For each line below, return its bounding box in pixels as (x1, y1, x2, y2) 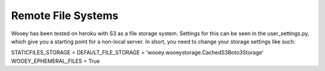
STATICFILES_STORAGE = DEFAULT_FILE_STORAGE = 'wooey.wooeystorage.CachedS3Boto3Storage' (11, 49, 264, 56)
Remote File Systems (11, 9, 119, 22)
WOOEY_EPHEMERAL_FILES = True (11, 57, 101, 64)
